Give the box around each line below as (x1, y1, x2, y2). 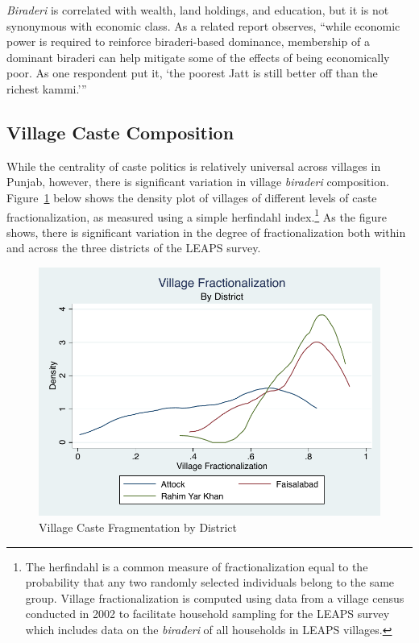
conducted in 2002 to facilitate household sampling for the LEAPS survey (25, 605, 390, 622)
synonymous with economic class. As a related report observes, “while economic (6, 17, 400, 34)
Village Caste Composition (6, 119, 234, 144)
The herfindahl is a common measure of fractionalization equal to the (25, 558, 368, 575)
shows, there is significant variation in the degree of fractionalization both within (6, 223, 406, 240)
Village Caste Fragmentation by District (39, 518, 238, 535)
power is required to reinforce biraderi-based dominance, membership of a (6, 33, 370, 50)
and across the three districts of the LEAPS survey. (6, 239, 261, 256)
